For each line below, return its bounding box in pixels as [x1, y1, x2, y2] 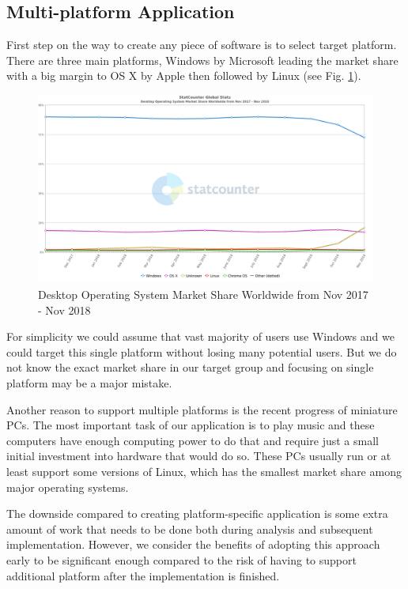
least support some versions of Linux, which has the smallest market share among [6, 463, 402, 480]
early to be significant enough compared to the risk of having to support [6, 551, 357, 568]
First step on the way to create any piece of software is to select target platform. [6, 36, 397, 53]
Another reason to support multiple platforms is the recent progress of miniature [6, 401, 398, 417]
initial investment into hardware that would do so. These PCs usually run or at [6, 447, 391, 464]
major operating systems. [6, 478, 129, 495]
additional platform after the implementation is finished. [6, 567, 280, 583]
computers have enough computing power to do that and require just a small [6, 432, 379, 448]
